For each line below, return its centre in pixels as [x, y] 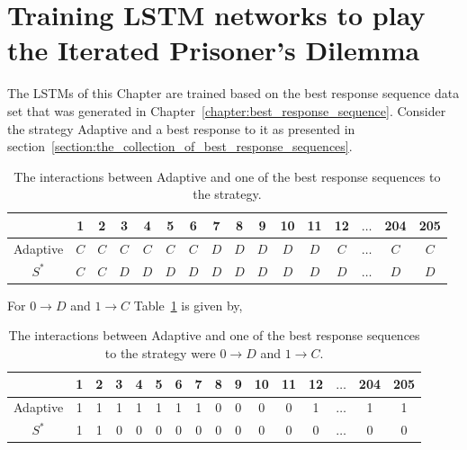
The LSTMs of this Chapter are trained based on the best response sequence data [233, 93]
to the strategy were [160, 352]
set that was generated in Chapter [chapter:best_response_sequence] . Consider [227, 110]
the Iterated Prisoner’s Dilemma [214, 50]
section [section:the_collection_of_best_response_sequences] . [180, 146]
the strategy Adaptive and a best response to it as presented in [181, 128]
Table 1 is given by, [188, 305]
